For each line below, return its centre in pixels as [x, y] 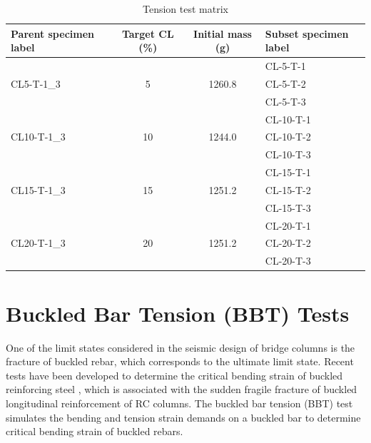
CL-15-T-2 [288, 189]
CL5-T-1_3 [36, 83]
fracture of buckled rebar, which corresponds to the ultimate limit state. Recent [180, 361]
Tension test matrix [185, 9]
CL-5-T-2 [285, 83]
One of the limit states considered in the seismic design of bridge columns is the [181, 347]
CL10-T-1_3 [38, 137]
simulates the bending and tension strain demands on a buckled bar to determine [183, 417]
